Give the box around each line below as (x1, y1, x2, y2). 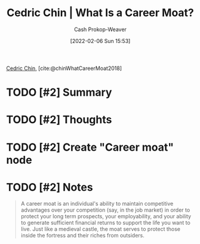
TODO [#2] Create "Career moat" (6, 141, 174, 154)
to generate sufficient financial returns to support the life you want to (20, 219, 191, 227)
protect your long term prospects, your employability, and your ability (20, 213, 192, 220)
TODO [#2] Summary (6, 86, 112, 99)
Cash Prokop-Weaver (73, 26, 127, 33)
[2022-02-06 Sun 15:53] (70, 37, 131, 44)
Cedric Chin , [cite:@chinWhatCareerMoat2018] (6, 65, 122, 72)
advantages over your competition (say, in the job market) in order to (20, 206, 190, 213)
